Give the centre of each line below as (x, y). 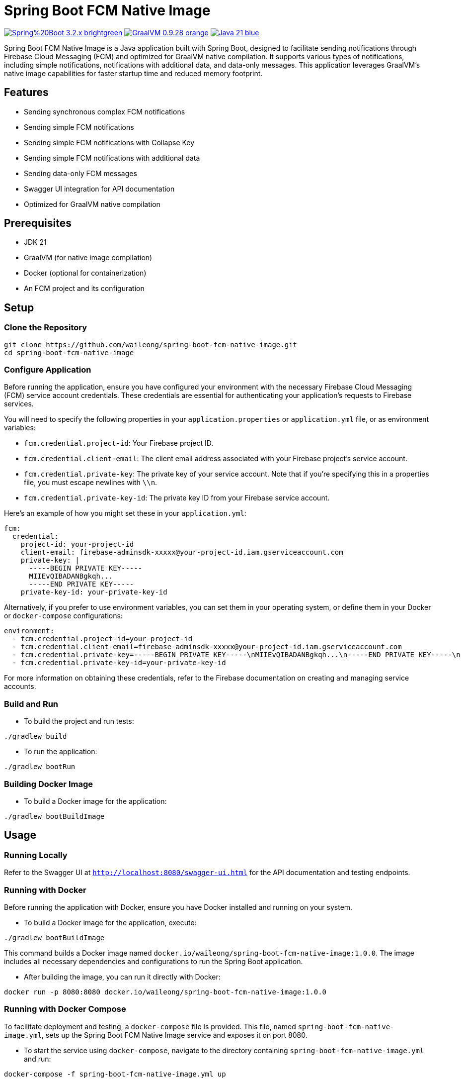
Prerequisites (38, 223)
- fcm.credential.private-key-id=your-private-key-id (119, 663)
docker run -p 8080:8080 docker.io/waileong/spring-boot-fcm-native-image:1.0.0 (165, 992)
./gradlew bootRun (40, 767)
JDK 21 (35, 242)
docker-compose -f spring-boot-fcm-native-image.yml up (115, 1074)
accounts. (20, 687)
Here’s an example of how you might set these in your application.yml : (125, 513)
